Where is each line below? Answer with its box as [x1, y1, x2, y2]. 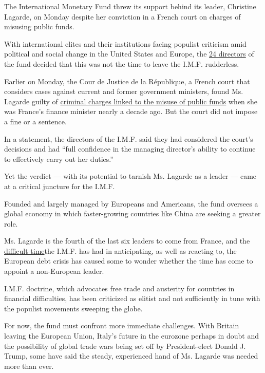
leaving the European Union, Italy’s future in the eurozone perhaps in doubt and [4, 330, 259, 341]
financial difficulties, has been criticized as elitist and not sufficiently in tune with [4, 293, 260, 304]
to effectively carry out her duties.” [4, 153, 113, 164]
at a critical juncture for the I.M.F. [4, 180, 115, 191]
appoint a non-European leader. [4, 266, 104, 276]
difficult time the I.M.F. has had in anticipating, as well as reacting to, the [4, 245, 237, 256]
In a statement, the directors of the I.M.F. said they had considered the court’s [4, 133, 253, 144]
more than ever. [4, 360, 54, 371]
